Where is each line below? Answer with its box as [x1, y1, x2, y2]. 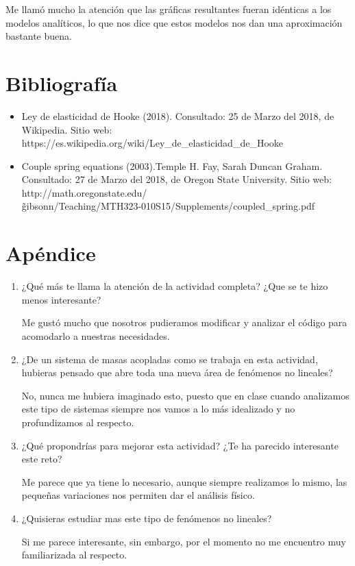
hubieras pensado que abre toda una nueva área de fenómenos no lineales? [21, 365, 333, 380]
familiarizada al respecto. [21, 547, 127, 562]
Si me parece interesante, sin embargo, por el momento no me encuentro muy [21, 534, 346, 548]
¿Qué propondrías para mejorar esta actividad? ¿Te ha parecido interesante [21, 438, 339, 452]
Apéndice [5, 239, 96, 267]
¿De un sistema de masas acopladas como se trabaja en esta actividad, [21, 352, 318, 366]
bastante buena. [5, 29, 72, 43]
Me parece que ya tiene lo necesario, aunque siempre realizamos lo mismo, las [21, 474, 347, 489]
